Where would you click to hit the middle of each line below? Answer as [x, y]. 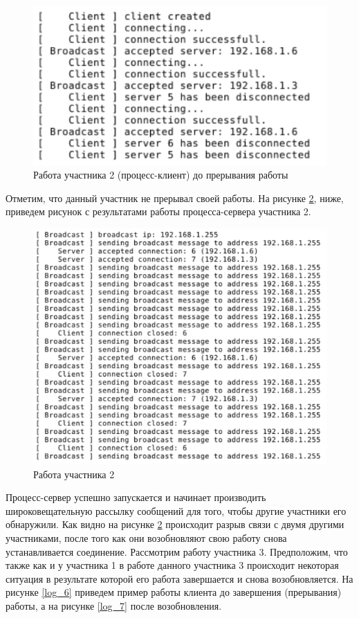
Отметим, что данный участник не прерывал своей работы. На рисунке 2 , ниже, [175, 198]
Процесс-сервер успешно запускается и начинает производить [136, 497]
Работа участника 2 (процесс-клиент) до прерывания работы [161, 175]
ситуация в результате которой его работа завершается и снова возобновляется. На [179, 578]
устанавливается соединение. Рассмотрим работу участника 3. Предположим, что [177, 551]
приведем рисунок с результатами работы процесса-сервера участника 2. [158, 211]
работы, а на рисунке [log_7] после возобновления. [114, 605]
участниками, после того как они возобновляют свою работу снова [146, 537]
